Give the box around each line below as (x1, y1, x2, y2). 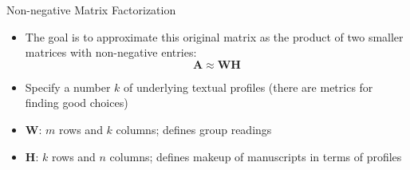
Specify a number (25, 78, 111, 95)
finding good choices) (25, 94, 128, 111)
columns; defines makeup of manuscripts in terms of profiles (109, 148, 402, 164)
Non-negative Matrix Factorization (6, 2, 176, 18)
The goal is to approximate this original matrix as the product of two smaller (25, 28, 404, 45)
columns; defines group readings (116, 121, 272, 137)
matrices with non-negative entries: (25, 44, 197, 61)
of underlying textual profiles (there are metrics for (124, 78, 373, 95)
